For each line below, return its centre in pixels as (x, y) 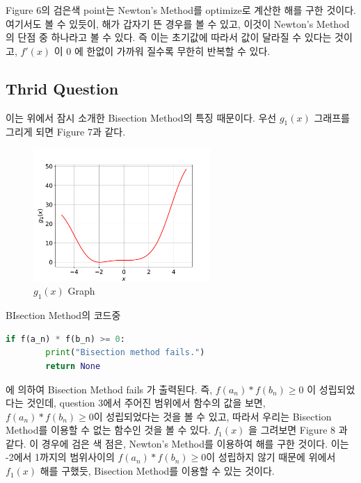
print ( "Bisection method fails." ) (125, 353)
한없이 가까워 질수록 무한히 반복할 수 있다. (178, 50)
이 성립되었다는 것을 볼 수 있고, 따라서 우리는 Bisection (212, 416)
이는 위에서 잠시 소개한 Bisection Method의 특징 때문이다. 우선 (141, 117)
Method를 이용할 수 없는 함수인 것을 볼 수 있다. (108, 430)
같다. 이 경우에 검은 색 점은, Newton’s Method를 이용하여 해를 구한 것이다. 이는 (177, 443)
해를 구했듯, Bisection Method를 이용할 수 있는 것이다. (157, 471)
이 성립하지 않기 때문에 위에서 (271, 457)
